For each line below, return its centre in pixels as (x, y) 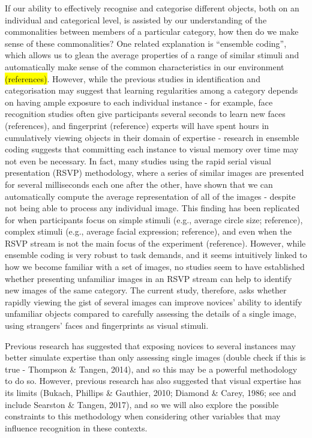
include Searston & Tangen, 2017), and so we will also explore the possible (142, 404)
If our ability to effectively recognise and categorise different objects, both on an (152, 8)
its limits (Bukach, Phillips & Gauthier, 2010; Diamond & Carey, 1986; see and (151, 392)
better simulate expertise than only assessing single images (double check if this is (155, 357)
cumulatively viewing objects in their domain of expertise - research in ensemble (152, 137)
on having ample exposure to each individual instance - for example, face (139, 102)
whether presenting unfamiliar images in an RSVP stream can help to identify (148, 278)
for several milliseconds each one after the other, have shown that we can (139, 184)
